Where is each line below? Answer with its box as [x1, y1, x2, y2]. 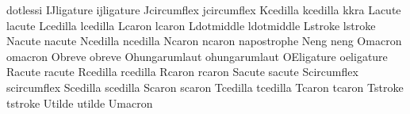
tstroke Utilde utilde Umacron [6, 94, 153, 111]
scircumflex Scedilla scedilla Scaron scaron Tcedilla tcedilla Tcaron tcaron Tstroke [6, 78, 404, 95]
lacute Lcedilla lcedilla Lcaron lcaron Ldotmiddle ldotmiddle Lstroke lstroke [6, 17, 376, 33]
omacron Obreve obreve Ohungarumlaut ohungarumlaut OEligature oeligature [6, 47, 388, 64]
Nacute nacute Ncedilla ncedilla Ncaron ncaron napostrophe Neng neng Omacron [6, 32, 402, 49]
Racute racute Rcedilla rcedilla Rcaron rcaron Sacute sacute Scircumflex [6, 63, 358, 80]
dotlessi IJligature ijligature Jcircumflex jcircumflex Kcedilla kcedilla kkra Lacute [6, 2, 401, 17]
